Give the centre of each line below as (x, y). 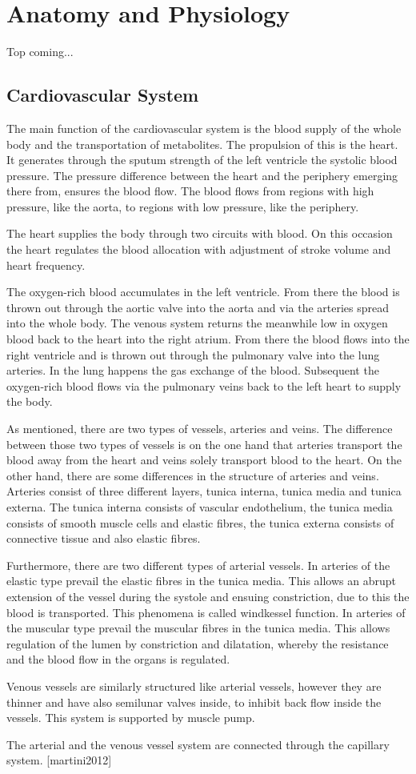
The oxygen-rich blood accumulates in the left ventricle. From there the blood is (203, 292)
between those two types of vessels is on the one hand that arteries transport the (204, 444)
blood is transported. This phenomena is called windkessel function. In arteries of (206, 612)
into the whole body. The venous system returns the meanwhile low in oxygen (197, 323)
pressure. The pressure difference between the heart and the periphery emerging (202, 175)
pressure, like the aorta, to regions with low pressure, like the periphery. (183, 206)
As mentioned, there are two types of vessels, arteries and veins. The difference (200, 429)
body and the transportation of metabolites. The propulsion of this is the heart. (202, 144)
